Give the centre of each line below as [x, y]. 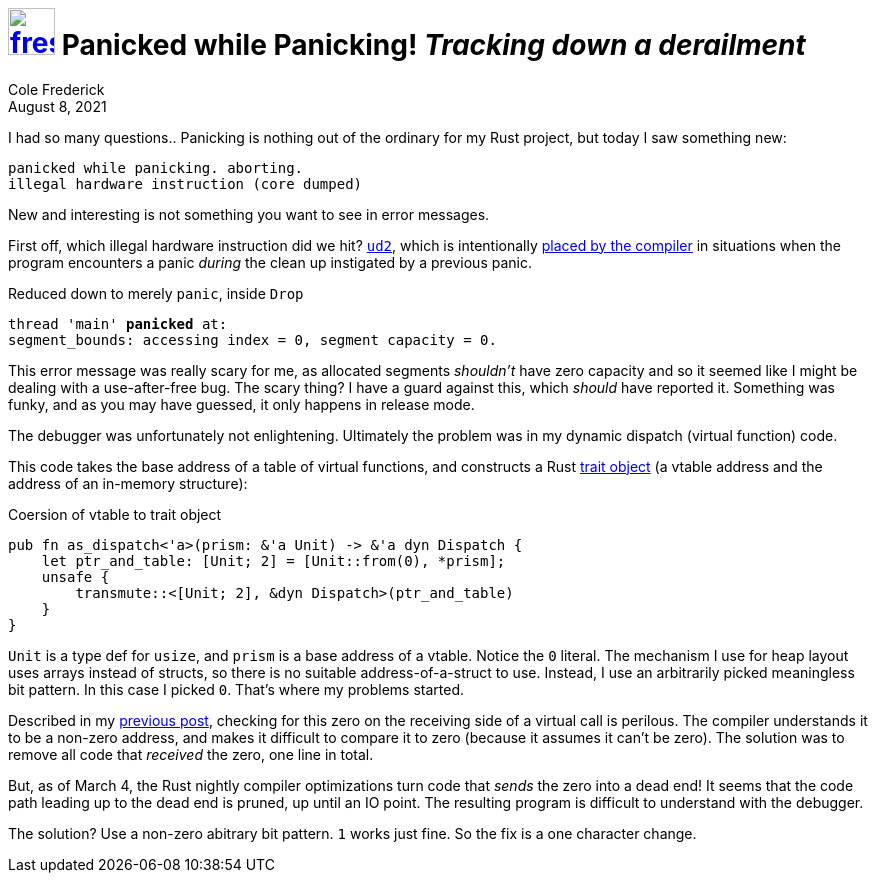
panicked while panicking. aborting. [156, 167]
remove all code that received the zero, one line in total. [191, 754]
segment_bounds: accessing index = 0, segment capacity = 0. [252, 339]
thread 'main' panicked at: [118, 323]
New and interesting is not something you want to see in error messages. [249, 214]
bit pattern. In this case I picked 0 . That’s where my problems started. [236, 689]
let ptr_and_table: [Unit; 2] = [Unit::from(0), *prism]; [273, 560]
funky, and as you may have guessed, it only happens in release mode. [241, 404]
